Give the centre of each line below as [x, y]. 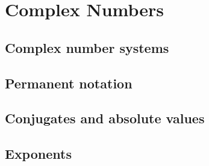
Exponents [38, 154]
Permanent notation [69, 83]
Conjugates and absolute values [105, 118]
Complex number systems [87, 47]
